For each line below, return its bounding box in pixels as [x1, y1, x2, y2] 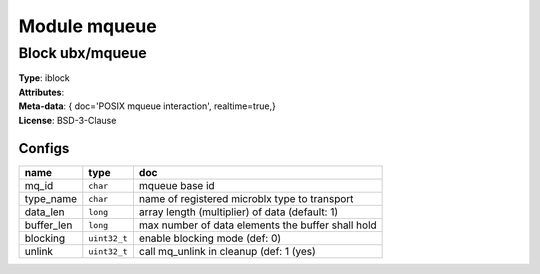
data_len [24, 205, 65, 219]
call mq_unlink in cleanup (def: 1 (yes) [138, 245, 317, 259]
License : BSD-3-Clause [18, 114, 117, 126]
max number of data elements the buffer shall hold [138, 218, 377, 232]
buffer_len [24, 218, 73, 232]
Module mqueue [18, 15, 157, 37]
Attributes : [18, 86, 65, 98]
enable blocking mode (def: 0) [138, 231, 282, 245]
